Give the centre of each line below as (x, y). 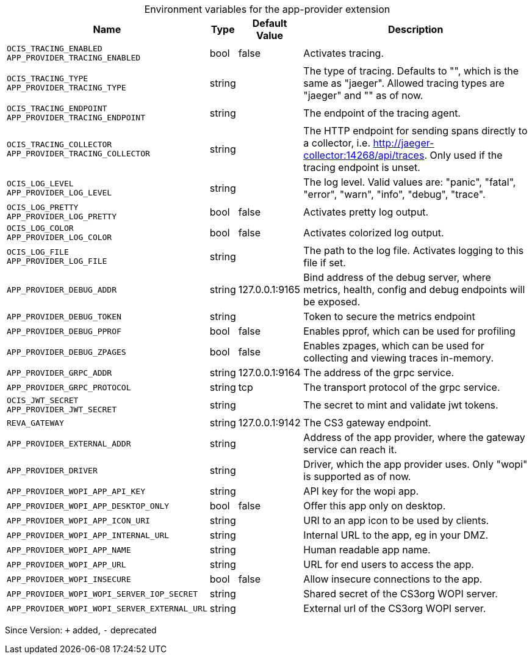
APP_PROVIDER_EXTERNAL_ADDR (69, 443)
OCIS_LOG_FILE (38, 252)
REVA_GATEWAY (35, 423)
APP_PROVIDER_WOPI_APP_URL (66, 564)
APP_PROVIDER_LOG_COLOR (59, 237)
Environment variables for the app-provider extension (267, 9)
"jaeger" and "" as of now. (363, 95)
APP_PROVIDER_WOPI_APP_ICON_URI (78, 520)
